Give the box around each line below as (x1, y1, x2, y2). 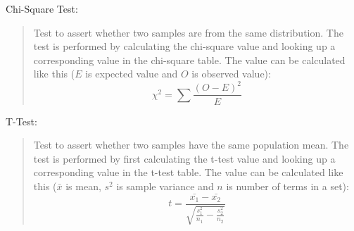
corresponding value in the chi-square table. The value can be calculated (33, 52, 346, 67)
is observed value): (191, 66, 271, 81)
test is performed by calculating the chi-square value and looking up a (33, 39, 336, 54)
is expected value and (85, 66, 178, 81)
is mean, (65, 178, 101, 193)
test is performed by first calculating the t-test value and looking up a (33, 151, 336, 166)
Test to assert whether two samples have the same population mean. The (33, 137, 349, 152)
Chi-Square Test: (6, 1, 78, 15)
